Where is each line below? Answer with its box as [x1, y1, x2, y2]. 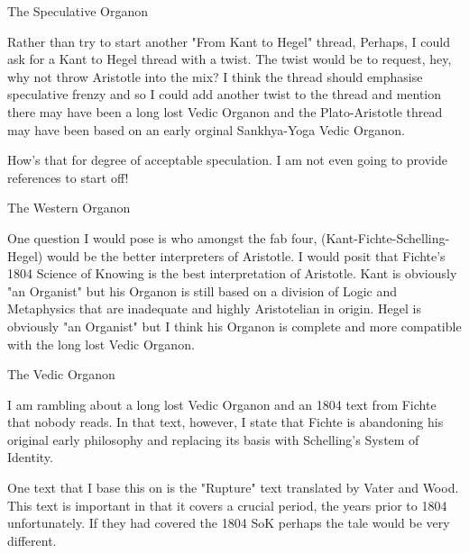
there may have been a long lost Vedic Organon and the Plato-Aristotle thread [7, 102, 443, 121]
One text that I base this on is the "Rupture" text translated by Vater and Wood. [7, 478, 459, 497]
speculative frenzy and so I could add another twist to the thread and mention [7, 85, 442, 104]
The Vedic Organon [7, 365, 115, 384]
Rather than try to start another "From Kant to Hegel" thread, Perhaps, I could [7, 32, 451, 50]
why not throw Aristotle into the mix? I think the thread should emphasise [7, 67, 423, 86]
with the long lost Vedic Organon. [7, 334, 195, 353]
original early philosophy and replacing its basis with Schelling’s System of [7, 430, 419, 449]
